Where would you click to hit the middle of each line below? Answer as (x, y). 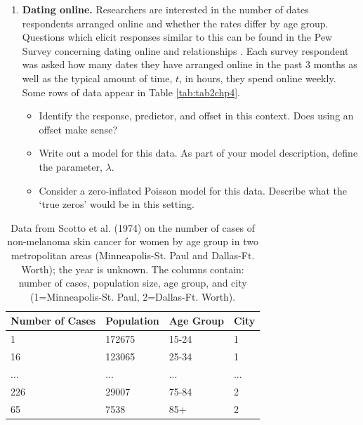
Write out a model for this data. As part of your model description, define (198, 153)
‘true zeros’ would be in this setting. (117, 204)
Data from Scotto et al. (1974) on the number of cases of (133, 227)
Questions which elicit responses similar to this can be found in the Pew (177, 37)
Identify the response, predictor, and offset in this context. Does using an (196, 116)
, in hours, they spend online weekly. (258, 78)
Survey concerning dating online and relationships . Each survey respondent (185, 50)
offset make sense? (78, 129)
